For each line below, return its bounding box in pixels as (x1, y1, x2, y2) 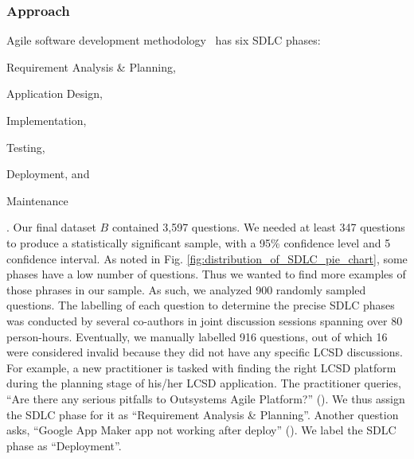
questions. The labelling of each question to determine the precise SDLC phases (6, 297, 395, 313)
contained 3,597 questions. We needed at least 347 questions (111, 219, 405, 235)
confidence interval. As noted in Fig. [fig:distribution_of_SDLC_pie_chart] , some (6, 250, 408, 266)
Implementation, (6, 112, 87, 128)
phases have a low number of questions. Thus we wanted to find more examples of (6, 266, 406, 282)
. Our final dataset (6, 219, 96, 235)
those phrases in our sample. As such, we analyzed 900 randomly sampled (6, 281, 366, 298)
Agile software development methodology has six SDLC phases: (6, 32, 321, 49)
